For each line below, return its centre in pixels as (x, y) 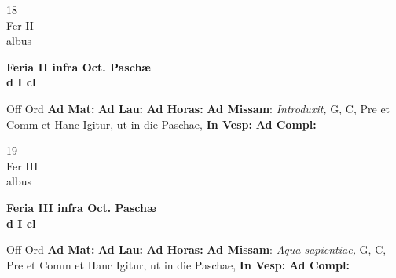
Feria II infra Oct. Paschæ (79, 66)
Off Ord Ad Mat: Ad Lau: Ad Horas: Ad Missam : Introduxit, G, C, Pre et (198, 108)
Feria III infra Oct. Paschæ (81, 207)
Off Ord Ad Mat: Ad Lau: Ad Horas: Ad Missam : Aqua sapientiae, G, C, (196, 249)
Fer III (22, 165)
